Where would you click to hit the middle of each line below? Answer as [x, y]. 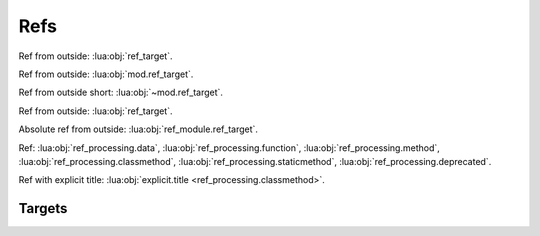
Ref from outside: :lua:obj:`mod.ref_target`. [106, 74]
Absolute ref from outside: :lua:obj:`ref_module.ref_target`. [138, 129]
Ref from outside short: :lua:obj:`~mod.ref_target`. [121, 92]
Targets [43, 208]
